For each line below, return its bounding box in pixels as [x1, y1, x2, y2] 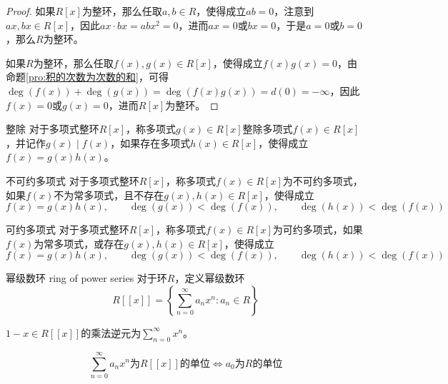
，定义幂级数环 [174, 271, 245, 286]
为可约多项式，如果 [272, 222, 363, 237]
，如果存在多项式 [110, 135, 191, 150]
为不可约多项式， [282, 173, 363, 188]
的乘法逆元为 [81, 325, 141, 340]
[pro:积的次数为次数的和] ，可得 [26, 69, 169, 84]
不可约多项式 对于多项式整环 [6, 173, 139, 188]
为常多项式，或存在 [34, 236, 124, 251]
